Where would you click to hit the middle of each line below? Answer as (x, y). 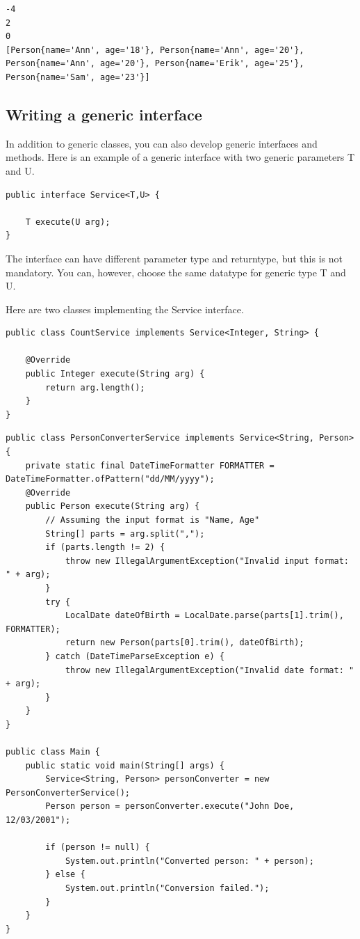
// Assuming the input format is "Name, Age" (153, 520)
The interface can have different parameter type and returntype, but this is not (174, 258)
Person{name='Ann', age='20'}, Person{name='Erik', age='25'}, (155, 64)
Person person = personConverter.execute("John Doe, (170, 806)
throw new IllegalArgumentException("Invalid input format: (207, 561)
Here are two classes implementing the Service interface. (125, 309)
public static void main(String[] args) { (125, 765)
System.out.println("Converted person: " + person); (189, 861)
